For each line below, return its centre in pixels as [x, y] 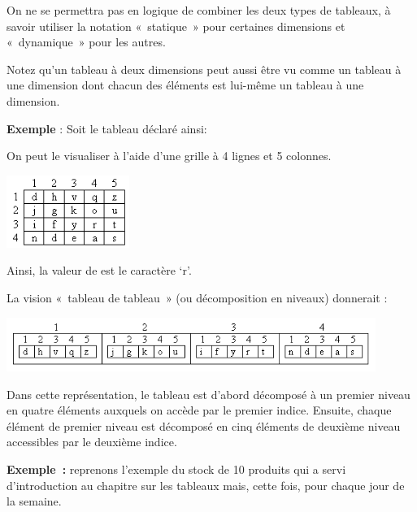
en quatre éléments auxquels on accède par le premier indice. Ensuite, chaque [199, 410]
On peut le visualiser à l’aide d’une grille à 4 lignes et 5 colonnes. [169, 156]
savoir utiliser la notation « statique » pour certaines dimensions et [176, 26]
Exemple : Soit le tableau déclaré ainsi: [107, 128]
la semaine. [34, 501]
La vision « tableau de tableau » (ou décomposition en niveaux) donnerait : [197, 298]
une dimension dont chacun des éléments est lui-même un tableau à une [185, 85]
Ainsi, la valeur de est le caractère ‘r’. [99, 270]
